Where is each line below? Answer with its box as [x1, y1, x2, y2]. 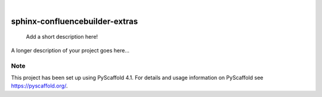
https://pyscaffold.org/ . [11, 82, 68, 89]
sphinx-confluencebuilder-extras [11, 16, 138, 26]
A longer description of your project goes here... [11, 46, 129, 54]
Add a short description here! [26, 33, 98, 40]
